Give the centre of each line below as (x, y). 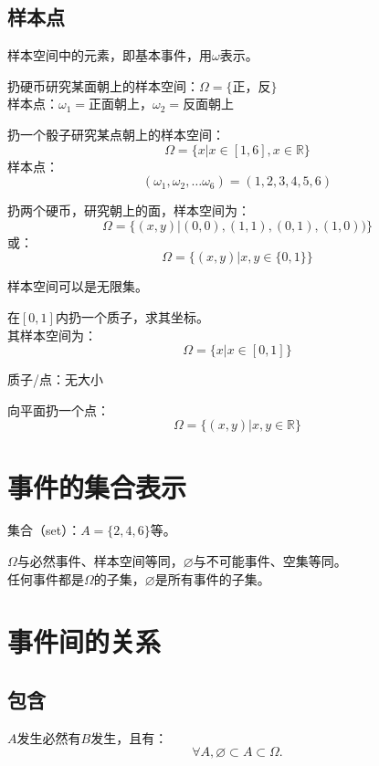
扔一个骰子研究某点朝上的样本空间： (116, 134)
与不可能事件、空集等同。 (270, 561)
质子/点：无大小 (55, 379)
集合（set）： (44, 530)
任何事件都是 (46, 578)
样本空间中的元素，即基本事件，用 (110, 55)
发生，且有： (129, 737)
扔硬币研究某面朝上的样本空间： (103, 85)
